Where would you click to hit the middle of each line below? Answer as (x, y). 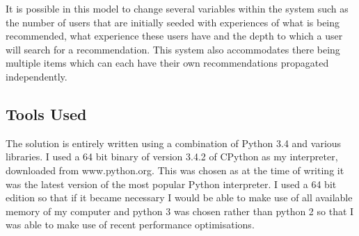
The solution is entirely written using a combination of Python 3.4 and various (174, 143)
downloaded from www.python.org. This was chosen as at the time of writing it (175, 170)
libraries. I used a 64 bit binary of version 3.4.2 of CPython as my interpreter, (172, 157)
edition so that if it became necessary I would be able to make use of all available (179, 197)
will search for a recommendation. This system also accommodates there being (173, 49)
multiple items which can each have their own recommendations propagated (167, 63)
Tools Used (46, 113)
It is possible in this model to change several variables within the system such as (177, 8)
